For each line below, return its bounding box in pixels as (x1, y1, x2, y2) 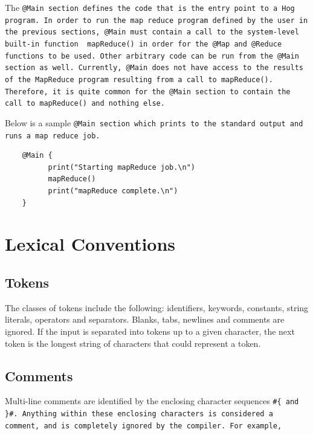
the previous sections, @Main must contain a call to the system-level (5, 28, 299, 37)
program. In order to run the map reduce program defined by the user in (5, 16, 308, 25)
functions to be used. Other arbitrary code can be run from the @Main (5, 51, 299, 60)
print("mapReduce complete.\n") (48, 187, 178, 195)
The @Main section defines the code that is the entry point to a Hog (5, 1, 295, 13)
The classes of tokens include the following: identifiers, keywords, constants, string (5, 301, 309, 314)
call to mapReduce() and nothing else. (5, 99, 165, 108)
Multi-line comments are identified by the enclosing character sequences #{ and (5, 395, 299, 407)
